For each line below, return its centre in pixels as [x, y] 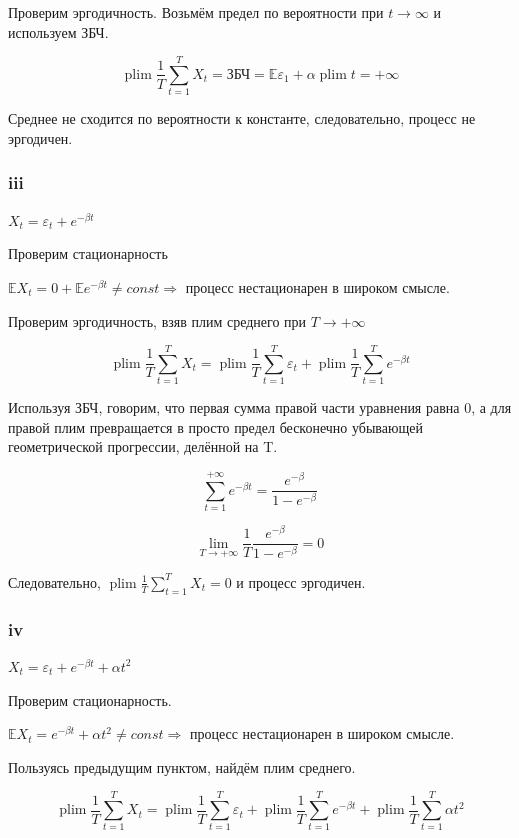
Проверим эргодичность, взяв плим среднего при [157, 320]
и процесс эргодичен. [301, 581]
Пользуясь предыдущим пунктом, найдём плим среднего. [182, 766]
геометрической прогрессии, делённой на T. [143, 446]
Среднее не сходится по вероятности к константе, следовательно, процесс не [242, 118]
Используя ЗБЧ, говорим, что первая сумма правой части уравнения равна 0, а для [260, 407]
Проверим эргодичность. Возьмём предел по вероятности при [196, 12]
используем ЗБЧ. [58, 31]
